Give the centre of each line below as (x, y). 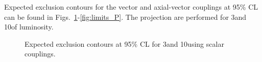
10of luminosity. (29, 27)
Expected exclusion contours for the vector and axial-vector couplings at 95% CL (131, 7)
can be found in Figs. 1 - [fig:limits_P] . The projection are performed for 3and (125, 17)
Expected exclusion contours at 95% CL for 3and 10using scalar (124, 43)
